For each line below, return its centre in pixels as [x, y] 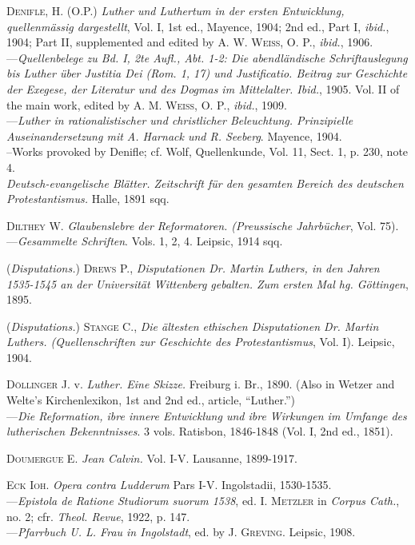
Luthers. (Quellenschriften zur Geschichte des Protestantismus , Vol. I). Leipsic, [201, 342]
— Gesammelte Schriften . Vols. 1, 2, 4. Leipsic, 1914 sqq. [145, 241]
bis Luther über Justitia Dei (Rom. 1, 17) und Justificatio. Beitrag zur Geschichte [207, 73]
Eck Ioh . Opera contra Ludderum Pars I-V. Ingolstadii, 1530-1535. [169, 485]
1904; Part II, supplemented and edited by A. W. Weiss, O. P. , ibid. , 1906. [190, 42]
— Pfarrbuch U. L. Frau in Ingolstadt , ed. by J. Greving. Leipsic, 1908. [181, 532]
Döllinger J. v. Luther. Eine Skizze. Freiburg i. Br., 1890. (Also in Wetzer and [201, 384]
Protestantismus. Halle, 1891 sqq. [88, 199]
